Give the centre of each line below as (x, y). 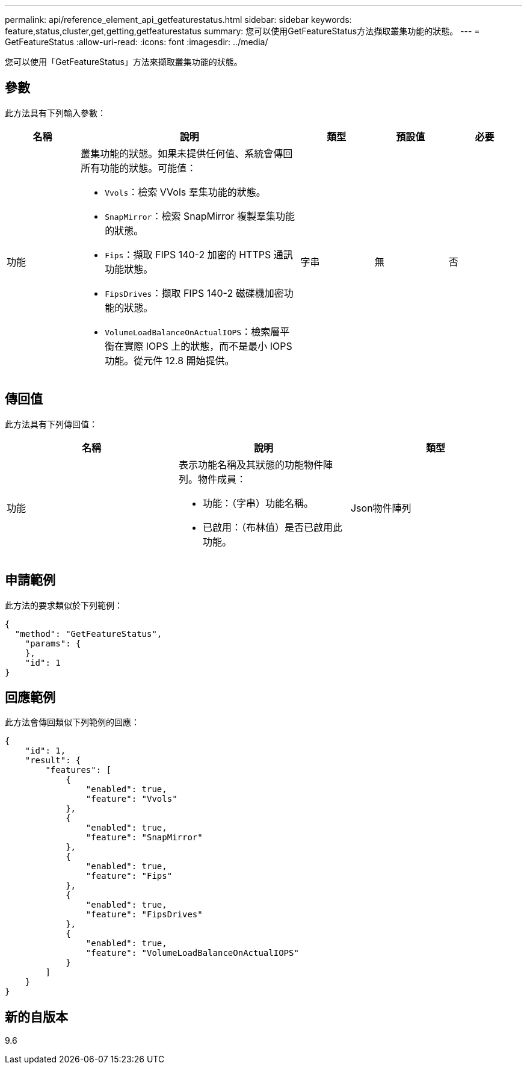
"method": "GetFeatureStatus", (88, 634)
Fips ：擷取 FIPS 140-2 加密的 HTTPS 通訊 (199, 254)
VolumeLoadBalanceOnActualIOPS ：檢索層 (193, 331)
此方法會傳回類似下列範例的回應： (72, 722)
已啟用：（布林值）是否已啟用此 (272, 527)
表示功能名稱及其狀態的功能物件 (251, 464)
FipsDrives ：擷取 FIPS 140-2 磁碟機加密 (194, 293)
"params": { (53, 643)
